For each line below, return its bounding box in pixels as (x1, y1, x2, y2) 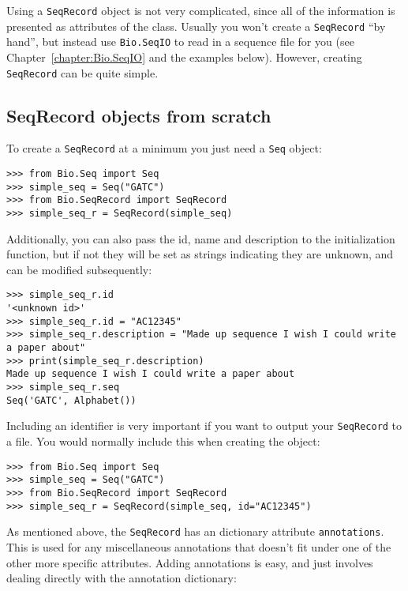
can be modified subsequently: (6, 261, 152, 277)
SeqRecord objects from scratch (6, 103, 271, 127)
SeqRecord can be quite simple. (6, 64, 159, 81)
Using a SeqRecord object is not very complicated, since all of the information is (6, 2, 395, 18)
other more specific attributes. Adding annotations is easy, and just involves (6, 554, 373, 570)
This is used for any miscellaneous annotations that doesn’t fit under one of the (6, 538, 391, 555)
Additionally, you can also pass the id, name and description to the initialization (6, 230, 395, 247)
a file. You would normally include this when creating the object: (6, 433, 320, 450)
